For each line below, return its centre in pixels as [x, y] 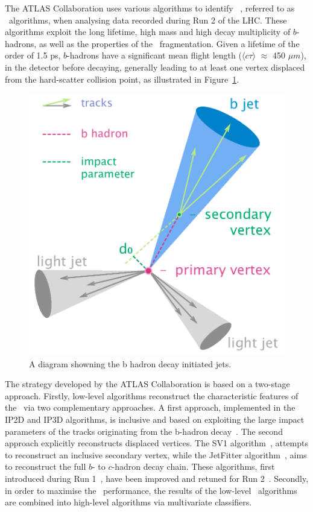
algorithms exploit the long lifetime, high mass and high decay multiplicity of [148, 32]
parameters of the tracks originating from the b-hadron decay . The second [144, 431]
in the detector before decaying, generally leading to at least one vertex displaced [155, 67]
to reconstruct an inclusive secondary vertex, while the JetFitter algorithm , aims [156, 454]
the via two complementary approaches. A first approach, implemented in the [150, 407]
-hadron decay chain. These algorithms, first [193, 466]
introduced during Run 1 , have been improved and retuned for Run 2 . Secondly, [157, 478]
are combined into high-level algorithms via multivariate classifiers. [128, 502]
